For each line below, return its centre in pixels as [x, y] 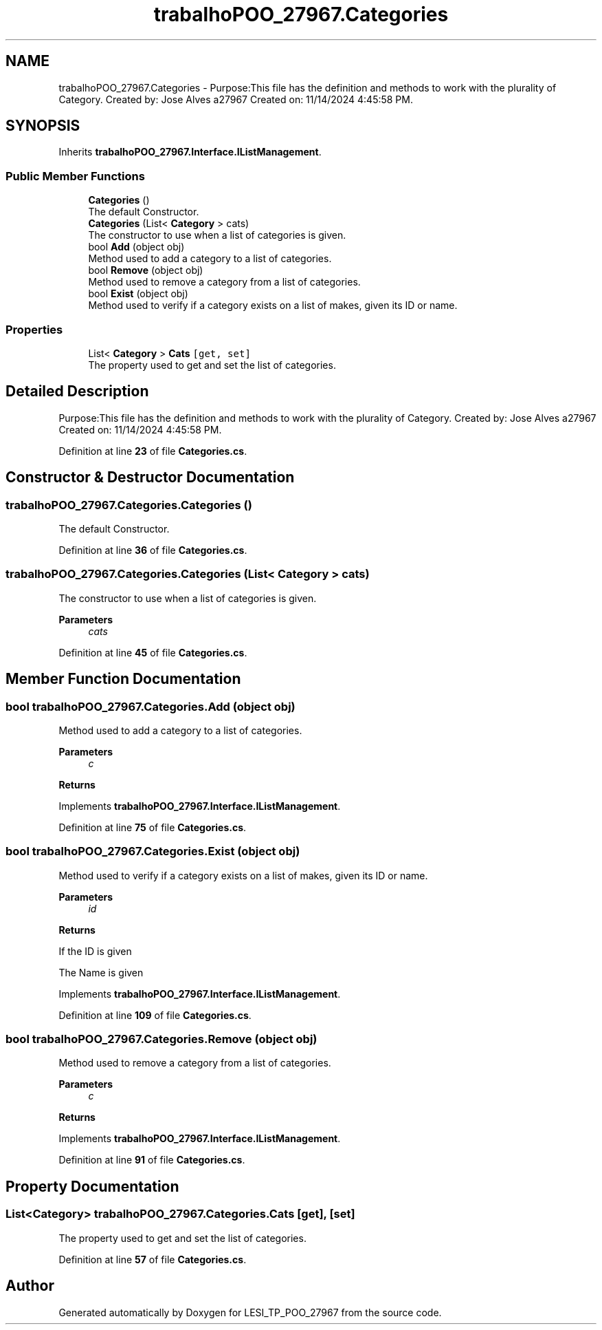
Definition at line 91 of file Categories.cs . [152, 1160]
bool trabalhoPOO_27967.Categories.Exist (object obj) [153, 851]
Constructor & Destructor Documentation [150, 478]
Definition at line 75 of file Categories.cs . [153, 827]
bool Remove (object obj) [146, 270]
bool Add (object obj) [136, 247]
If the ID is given [95, 951]
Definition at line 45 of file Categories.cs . [153, 652]
